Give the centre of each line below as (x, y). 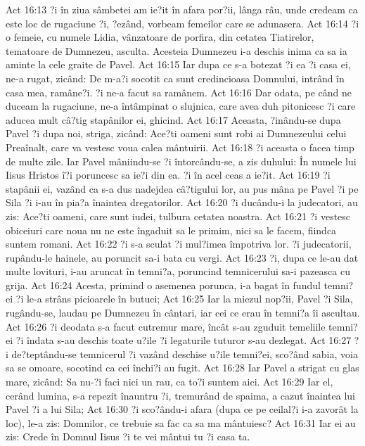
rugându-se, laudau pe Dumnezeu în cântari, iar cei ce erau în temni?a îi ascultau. (183, 313)
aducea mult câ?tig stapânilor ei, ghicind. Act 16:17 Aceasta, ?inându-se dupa (173, 119)
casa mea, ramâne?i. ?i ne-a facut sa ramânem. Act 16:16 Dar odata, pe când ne (179, 92)
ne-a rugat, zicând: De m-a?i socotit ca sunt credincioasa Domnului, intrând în (175, 78)
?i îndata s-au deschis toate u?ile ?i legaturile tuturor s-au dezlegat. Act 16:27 (184, 340)
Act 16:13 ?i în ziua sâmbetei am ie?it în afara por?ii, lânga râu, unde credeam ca (182, 9)
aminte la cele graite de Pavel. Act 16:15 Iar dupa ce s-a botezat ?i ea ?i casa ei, (178, 64)
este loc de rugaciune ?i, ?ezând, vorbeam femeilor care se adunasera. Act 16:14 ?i (182, 23)
